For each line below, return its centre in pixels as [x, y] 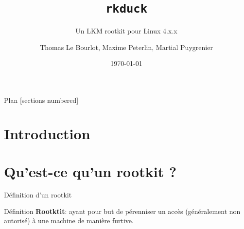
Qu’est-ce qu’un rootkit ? [90, 172]
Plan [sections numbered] [41, 100]
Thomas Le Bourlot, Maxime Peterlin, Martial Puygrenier [126, 47]
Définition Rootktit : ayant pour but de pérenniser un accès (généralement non [122, 211]
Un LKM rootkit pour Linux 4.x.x [126, 31]
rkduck [126, 9]
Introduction [47, 133]
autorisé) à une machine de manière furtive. [69, 221]
